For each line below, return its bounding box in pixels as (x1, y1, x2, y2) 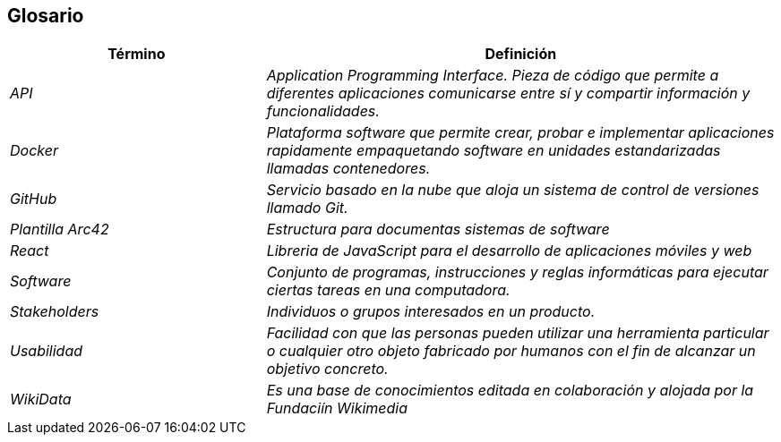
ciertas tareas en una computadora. (266, 281, 511, 300)
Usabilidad (10, 342, 83, 361)
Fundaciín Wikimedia (266, 399, 408, 418)
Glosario (7, 4, 84, 27)
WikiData (10, 390, 72, 409)
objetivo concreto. (266, 360, 389, 378)
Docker (10, 141, 58, 160)
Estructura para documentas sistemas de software (266, 220, 610, 239)
